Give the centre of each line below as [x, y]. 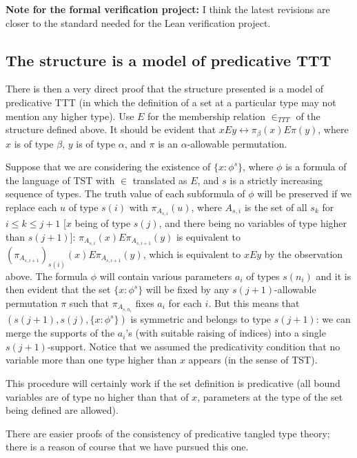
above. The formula [47, 276]
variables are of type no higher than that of [97, 396]
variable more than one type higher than [91, 360]
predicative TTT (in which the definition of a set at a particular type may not [171, 102]
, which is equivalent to [192, 253]
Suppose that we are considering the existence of [108, 167]
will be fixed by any [187, 289]
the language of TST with [60, 180]
